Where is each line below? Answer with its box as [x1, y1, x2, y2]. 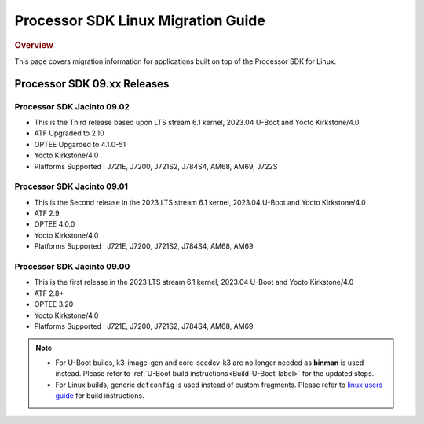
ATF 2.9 [34, 208, 60, 218]
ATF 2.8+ [34, 288, 64, 298]
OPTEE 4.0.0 [34, 219, 75, 229]
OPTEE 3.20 [34, 300, 74, 309]
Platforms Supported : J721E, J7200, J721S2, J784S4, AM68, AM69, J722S [34, 161, 278, 171]
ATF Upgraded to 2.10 [34, 128, 105, 138]
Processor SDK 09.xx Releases [14, 77, 170, 90]
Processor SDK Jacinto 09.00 [14, 261, 130, 271]
